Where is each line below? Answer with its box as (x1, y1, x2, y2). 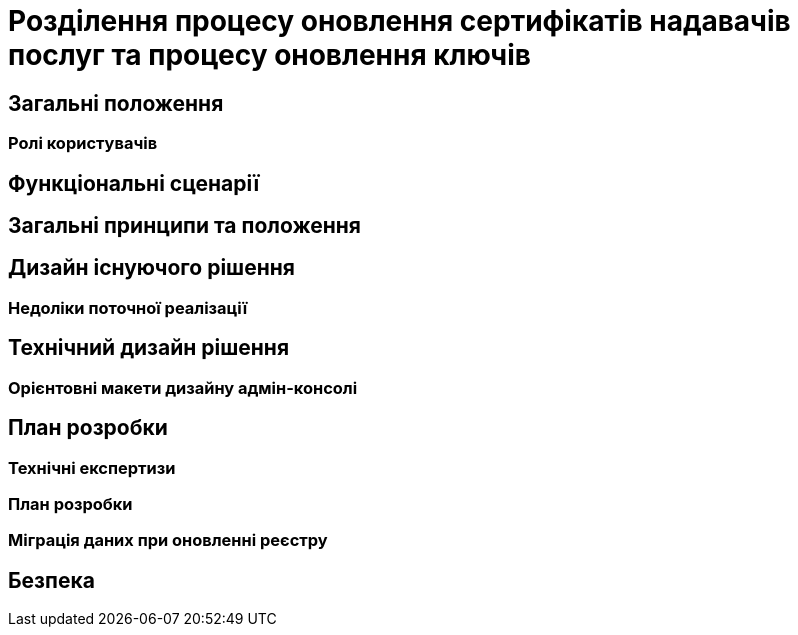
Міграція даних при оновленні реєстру (8, 530, 328, 551)
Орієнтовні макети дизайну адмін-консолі (8, 377, 358, 398)
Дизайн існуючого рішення (8, 255, 295, 281)
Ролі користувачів (8, 133, 158, 154)
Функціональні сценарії (8, 170, 260, 196)
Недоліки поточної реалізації (8, 297, 248, 318)
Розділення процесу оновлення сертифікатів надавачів (8, 4, 791, 38)
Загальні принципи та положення (8, 213, 361, 239)
